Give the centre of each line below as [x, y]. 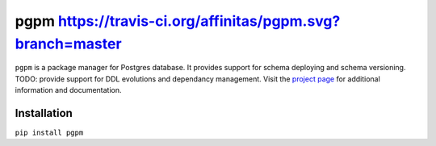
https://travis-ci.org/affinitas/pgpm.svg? [199, 21]
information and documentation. [68, 90]
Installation [44, 113]
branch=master [68, 44]
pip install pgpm [49, 133]
